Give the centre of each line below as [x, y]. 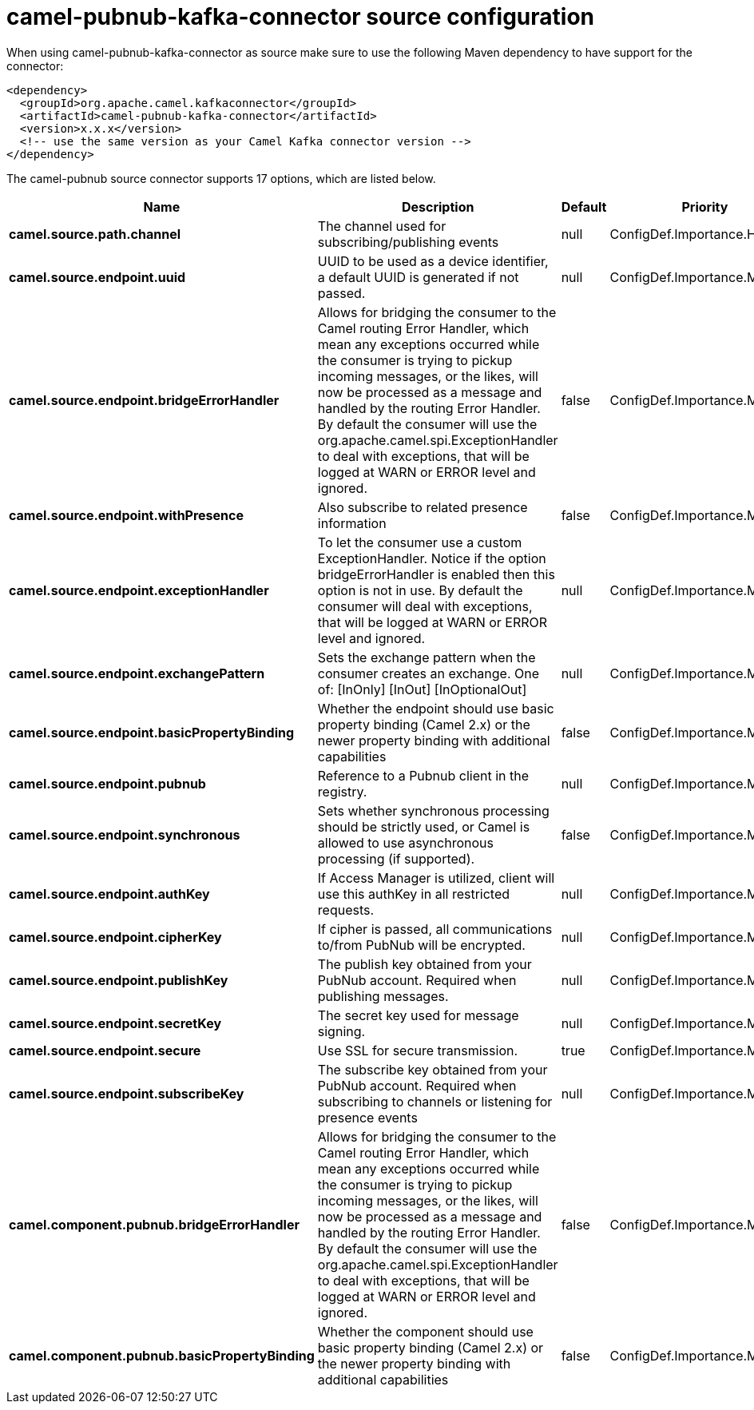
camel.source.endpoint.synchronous [125, 834]
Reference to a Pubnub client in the [423, 775]
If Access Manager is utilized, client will [436, 878]
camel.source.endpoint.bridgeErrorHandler [144, 400]
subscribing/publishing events [408, 242]
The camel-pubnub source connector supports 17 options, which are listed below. [221, 178]
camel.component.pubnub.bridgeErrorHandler [154, 1224]
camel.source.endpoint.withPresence [127, 515]
